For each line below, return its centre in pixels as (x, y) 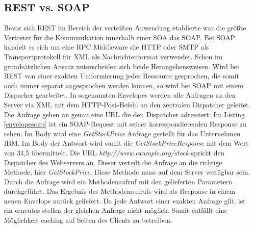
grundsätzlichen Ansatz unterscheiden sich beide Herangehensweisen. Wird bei (122, 66)
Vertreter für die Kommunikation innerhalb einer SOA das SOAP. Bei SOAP (120, 37)
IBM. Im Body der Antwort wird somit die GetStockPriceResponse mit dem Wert (126, 143)
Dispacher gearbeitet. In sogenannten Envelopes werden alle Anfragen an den (120, 95)
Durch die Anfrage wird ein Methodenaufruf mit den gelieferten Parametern (118, 181)
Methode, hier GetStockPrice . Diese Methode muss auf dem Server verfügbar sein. (127, 172)
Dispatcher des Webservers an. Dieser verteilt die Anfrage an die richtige (113, 162)
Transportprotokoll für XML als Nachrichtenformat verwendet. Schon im (113, 56)
